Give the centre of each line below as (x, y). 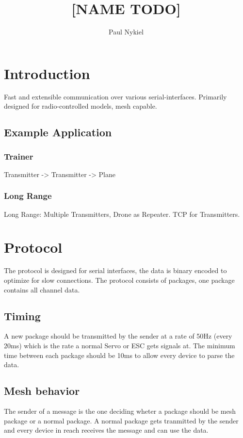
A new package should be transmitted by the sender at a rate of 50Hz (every (118, 336)
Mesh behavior (42, 391)
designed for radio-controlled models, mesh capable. (81, 106)
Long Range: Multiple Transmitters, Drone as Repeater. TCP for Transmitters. (122, 214)
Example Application (58, 132)
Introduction (47, 73)
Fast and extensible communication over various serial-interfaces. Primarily (115, 96)
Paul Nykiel (126, 32)
